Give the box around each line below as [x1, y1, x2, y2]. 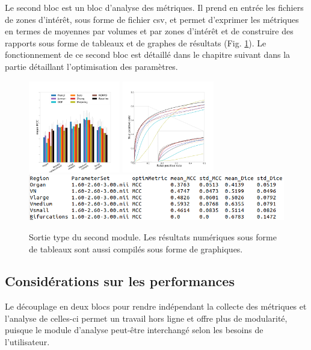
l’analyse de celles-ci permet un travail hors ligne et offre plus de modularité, [5, 311, 288, 324]
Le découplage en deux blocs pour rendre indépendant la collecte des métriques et [5, 300, 307, 313]
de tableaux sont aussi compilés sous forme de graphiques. [29, 242, 243, 255]
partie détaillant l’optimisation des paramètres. [5, 60, 178, 72]
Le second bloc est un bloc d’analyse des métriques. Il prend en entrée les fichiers [5, 1, 304, 13]
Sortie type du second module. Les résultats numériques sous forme [29, 230, 277, 243]
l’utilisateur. [5, 336, 50, 348]
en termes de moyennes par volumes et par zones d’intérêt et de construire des [5, 25, 294, 37]
